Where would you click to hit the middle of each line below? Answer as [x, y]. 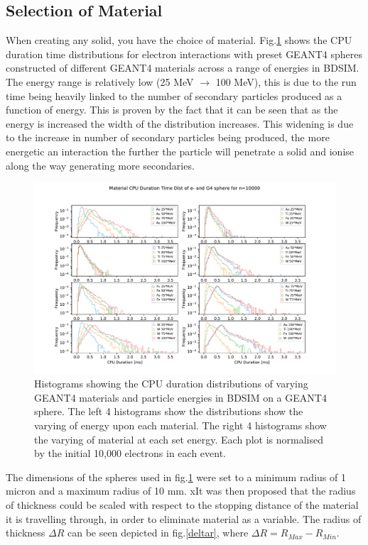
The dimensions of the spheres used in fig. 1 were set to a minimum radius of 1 [176, 477]
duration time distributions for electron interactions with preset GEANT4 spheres [184, 54]
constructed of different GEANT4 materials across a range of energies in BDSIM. [183, 68]
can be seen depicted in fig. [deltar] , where [158, 533]
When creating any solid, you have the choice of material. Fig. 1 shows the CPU [179, 40]
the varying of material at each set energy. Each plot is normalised [179, 439]
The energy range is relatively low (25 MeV [100, 81]
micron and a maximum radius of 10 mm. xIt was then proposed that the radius [181, 491]
